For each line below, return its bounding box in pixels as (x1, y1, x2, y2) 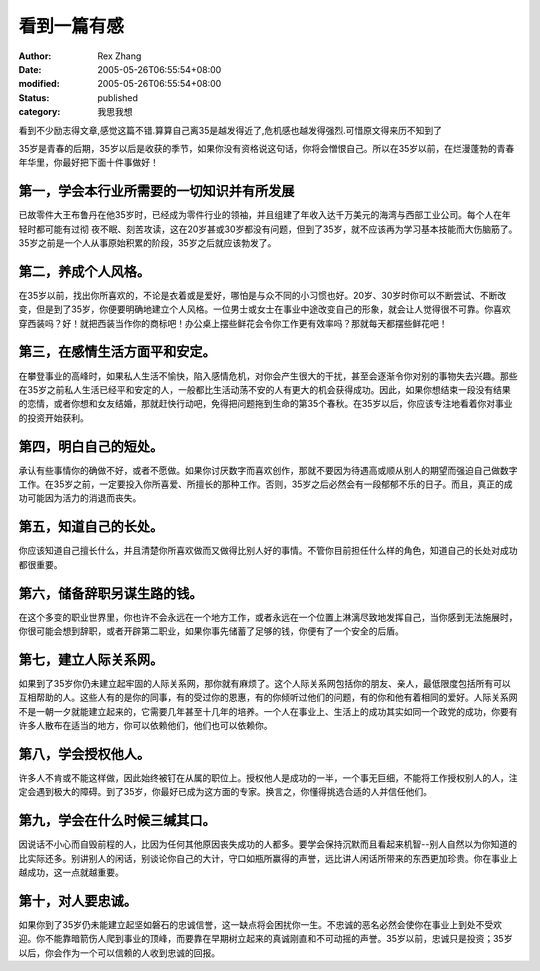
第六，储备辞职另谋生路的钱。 (18, 585, 203, 602)
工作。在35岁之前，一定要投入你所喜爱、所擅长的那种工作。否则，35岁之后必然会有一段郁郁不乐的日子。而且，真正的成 (18, 478, 513, 490)
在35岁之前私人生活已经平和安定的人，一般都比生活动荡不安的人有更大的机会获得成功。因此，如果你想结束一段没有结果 (18, 383, 511, 395)
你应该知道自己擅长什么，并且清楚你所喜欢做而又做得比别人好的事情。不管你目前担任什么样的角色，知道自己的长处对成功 (18, 545, 518, 557)
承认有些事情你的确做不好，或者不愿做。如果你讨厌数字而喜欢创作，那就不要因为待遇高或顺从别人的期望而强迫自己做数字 (18, 464, 518, 476)
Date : (18, 63, 42, 75)
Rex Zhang (97, 50, 142, 62)
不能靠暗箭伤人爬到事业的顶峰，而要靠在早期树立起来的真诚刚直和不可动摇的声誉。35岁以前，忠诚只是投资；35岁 (44, 933, 513, 945)
